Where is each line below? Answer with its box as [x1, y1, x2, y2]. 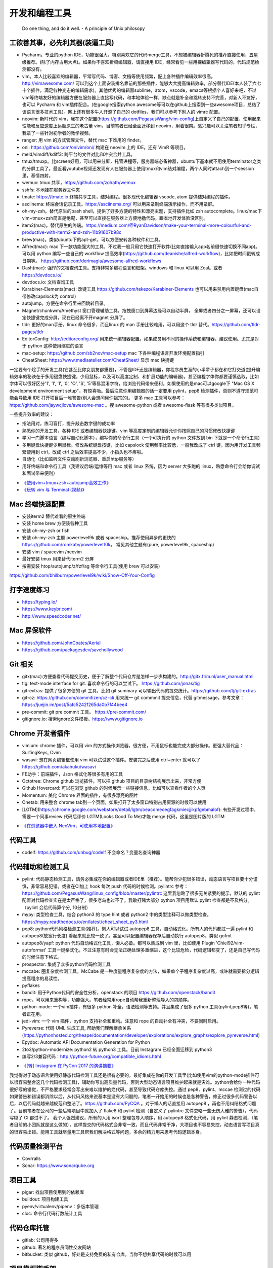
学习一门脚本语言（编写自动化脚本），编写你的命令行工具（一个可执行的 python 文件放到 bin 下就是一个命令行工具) [22, 435, 260, 441]
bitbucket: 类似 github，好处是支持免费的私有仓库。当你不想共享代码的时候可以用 [22, 1251, 192, 1257]
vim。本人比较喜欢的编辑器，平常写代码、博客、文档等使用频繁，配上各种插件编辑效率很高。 [22, 73, 216, 79]
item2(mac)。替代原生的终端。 [22, 222, 86, 228]
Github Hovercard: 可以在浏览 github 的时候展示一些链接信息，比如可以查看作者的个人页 [22, 785, 206, 791]
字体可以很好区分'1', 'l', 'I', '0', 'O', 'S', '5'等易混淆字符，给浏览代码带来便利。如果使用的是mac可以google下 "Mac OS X [9, 380, 255, 386]
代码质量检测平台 [9, 1142, 63, 1151]
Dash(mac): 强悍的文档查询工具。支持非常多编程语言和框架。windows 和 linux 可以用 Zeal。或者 [22, 265, 222, 271]
